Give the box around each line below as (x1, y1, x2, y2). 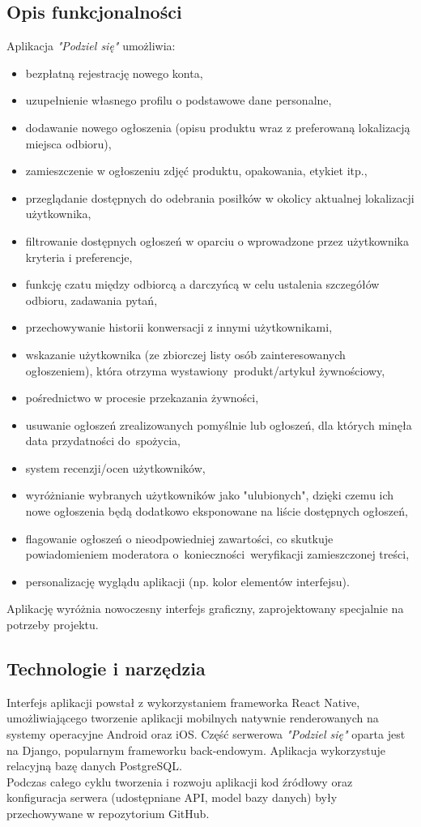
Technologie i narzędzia (6, 656, 206, 681)
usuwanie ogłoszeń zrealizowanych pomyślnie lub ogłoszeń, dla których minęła (25, 416, 412, 433)
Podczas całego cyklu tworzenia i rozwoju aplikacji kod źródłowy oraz (6, 773, 353, 790)
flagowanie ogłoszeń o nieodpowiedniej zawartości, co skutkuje (25, 529, 334, 546)
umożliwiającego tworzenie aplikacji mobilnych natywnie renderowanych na (6, 709, 379, 726)
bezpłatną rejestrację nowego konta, (25, 64, 203, 81)
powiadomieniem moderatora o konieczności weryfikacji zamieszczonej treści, (25, 546, 410, 563)
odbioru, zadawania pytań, (25, 291, 158, 308)
